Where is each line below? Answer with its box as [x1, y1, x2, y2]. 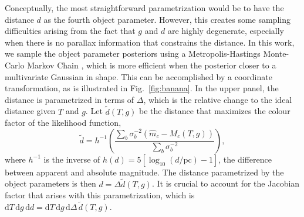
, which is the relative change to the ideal [143, 93, 292, 105]
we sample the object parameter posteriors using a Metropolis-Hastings [5, 47, 261, 60]
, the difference [218, 153, 272, 165]
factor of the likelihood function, [5, 116, 121, 129]
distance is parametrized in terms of [5, 93, 134, 105]
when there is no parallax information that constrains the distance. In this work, [5, 36, 295, 48]
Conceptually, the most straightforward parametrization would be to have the [5, 2, 284, 13]
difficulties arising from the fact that [5, 25, 136, 37]
